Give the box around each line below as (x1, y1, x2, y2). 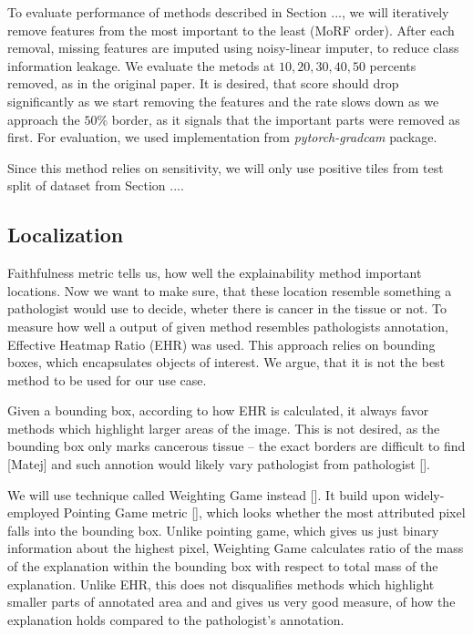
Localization (7, 220, 124, 249)
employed (7, 503, 60, 522)
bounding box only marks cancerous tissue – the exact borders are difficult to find (7, 436, 466, 456)
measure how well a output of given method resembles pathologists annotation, (7, 316, 448, 335)
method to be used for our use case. (7, 370, 207, 389)
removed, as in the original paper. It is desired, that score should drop (7, 74, 399, 93)
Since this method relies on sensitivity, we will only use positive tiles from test (7, 158, 444, 177)
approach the (7, 109, 80, 128)
